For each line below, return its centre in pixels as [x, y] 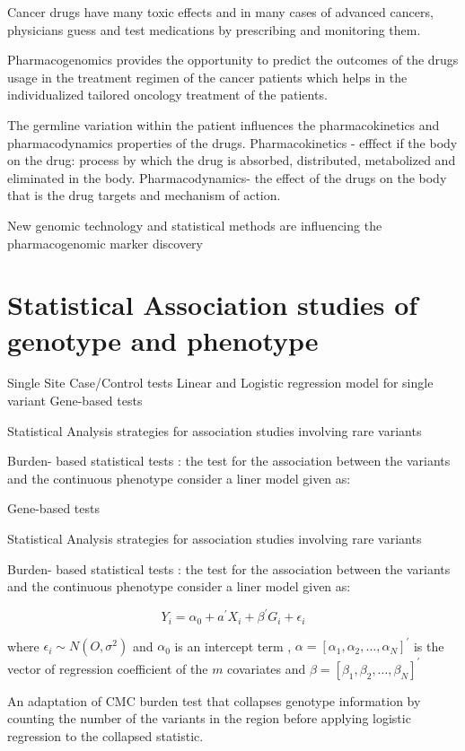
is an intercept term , [233, 646]
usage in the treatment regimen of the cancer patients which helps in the [207, 77]
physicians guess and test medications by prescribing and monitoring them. [214, 29]
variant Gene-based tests [75, 401]
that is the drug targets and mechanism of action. [144, 195]
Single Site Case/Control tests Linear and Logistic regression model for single [220, 383]
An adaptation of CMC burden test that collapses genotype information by [214, 700]
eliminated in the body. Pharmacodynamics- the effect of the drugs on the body [227, 177]
